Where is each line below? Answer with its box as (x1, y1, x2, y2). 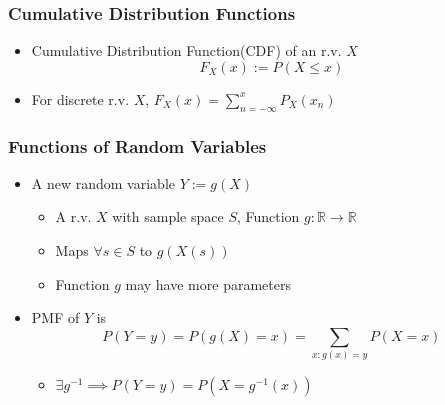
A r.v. (55, 206, 92, 227)
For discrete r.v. (31, 88, 130, 109)
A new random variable (31, 172, 175, 193)
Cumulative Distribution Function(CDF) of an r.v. (31, 40, 342, 61)
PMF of (31, 307, 80, 328)
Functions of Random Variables (8, 133, 267, 158)
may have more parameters (125, 273, 291, 294)
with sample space (112, 206, 224, 227)
